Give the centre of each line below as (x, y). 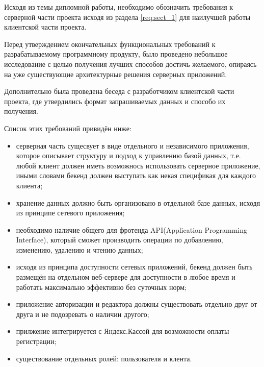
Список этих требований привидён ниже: (68, 128)
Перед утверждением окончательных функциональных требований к (110, 44)
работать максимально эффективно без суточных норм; (101, 287)
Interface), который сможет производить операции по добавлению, (120, 240)
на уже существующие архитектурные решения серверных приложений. (116, 74)
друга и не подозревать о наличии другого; (83, 314)
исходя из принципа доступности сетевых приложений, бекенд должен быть (134, 267)
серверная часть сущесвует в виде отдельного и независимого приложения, (133, 145)
